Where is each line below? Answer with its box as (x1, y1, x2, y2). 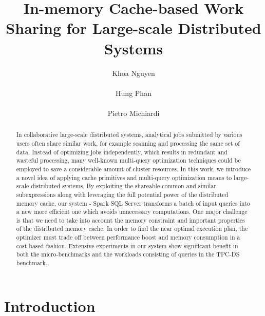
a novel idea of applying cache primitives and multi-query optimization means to (16, 173, 232, 182)
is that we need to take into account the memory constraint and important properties (16, 215, 245, 224)
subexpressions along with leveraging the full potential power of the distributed (16, 190, 229, 199)
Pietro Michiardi (107, 107, 160, 118)
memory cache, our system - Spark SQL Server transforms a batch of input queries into (16, 199, 250, 207)
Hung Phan (116, 87, 152, 98)
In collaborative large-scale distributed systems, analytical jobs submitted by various (16, 130, 242, 139)
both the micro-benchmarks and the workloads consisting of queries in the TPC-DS (16, 250, 240, 259)
